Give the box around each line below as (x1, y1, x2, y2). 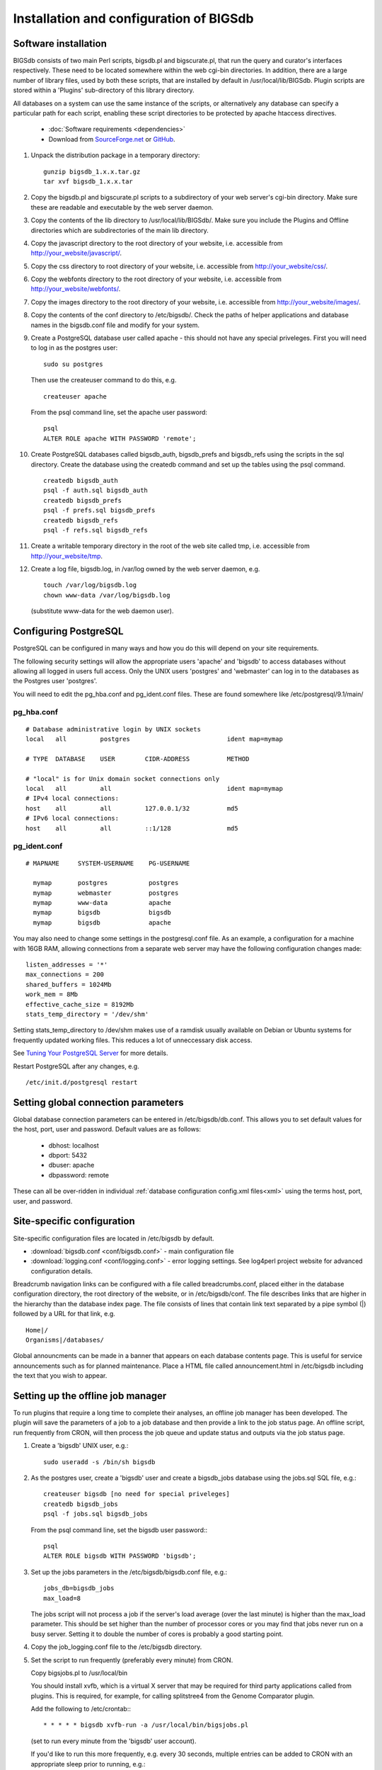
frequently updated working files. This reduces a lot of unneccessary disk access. (13, 1036, 253, 1044)
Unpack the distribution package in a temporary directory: (30, 151, 200, 159)
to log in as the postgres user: (30, 343, 118, 352)
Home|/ (25, 1326, 49, 1334)
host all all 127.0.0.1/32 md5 (25, 804, 238, 812)
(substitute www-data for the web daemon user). (30, 607, 174, 615)
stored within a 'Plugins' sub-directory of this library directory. (13, 86, 195, 95)
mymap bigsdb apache (33, 918, 171, 927)
